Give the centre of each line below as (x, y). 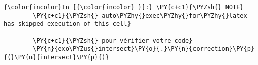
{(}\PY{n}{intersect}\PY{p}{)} (56, 57)
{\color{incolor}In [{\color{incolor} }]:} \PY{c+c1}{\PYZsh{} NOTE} (124, 7)
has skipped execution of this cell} (67, 24)
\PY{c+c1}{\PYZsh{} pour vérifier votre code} (113, 41)
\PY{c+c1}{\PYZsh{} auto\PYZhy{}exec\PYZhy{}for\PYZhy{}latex (140, 15)
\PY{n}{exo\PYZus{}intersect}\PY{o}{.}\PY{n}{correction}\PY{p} (143, 49)
